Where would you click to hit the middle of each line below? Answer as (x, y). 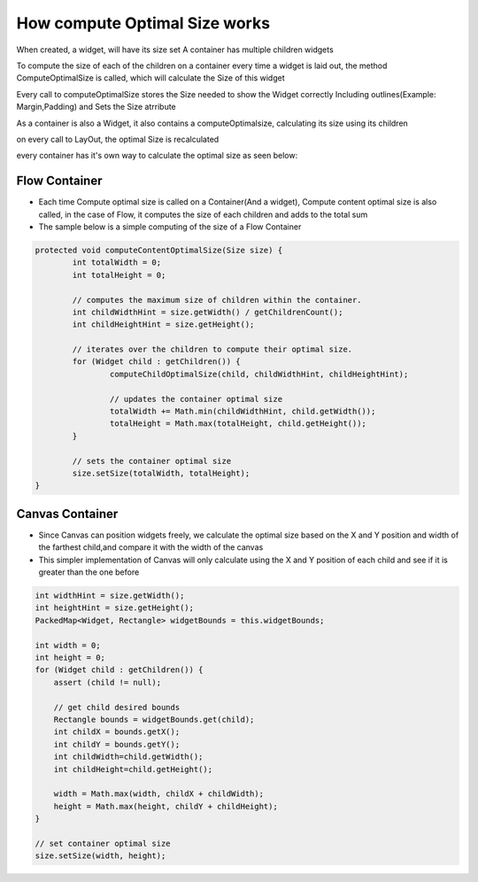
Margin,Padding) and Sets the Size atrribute (96, 107)
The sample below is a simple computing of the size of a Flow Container (170, 227)
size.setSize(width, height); (100, 856)
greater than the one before (89, 572)
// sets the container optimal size (152, 461)
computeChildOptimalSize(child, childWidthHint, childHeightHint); (259, 374)
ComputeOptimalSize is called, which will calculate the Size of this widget (150, 78)
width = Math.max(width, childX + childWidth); (159, 794)
